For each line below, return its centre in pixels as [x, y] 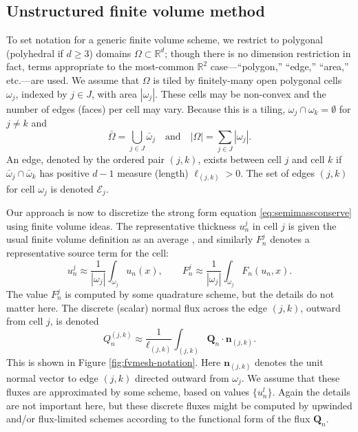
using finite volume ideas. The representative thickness [121, 225]
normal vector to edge [52, 377]
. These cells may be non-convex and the [241, 93]
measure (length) [153, 172]
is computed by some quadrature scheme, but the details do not [200, 294]
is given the [312, 225]
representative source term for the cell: [87, 252]
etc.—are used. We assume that [73, 79]
